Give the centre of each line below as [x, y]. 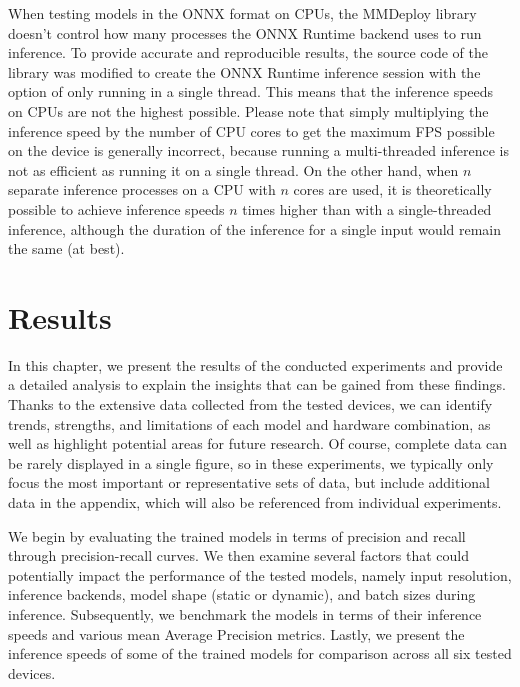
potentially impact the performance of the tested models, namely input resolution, [260, 574]
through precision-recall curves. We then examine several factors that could [238, 555]
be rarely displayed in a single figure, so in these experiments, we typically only [251, 462]
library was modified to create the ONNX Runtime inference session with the [244, 71]
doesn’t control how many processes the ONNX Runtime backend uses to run [245, 32]
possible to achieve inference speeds [116, 208]
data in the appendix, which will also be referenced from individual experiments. [255, 502]
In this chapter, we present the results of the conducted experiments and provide [255, 364]
